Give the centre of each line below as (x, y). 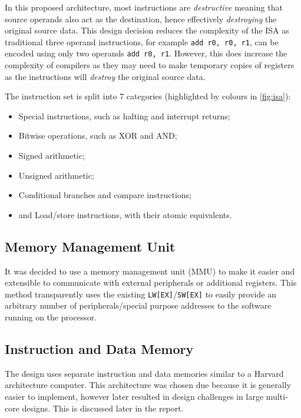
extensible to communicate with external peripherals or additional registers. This (151, 282)
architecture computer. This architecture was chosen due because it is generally (148, 385)
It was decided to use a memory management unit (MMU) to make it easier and (150, 271)
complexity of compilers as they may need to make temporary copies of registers (150, 65)
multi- (277, 397)
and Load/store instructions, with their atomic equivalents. (125, 214)
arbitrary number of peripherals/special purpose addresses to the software (138, 305)
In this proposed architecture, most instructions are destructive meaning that (144, 7)
